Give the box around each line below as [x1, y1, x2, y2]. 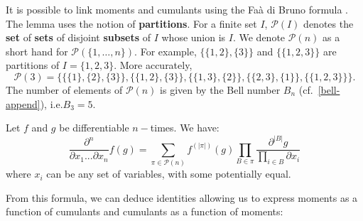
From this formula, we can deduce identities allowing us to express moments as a [6, 190, 358, 205]
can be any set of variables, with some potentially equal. [46, 166, 291, 181]
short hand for [6, 43, 68, 58]
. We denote [232, 30, 286, 45]
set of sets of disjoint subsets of [6, 30, 151, 45]
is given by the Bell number [160, 82, 281, 97]
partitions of [6, 58, 60, 72]
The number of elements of [6, 82, 123, 97]
